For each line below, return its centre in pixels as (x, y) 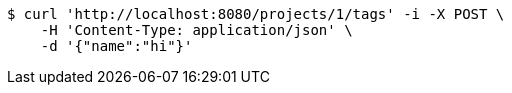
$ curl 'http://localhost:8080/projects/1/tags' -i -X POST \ (256, 14)
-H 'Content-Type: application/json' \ (196, 30)
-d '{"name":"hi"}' (116, 46)
